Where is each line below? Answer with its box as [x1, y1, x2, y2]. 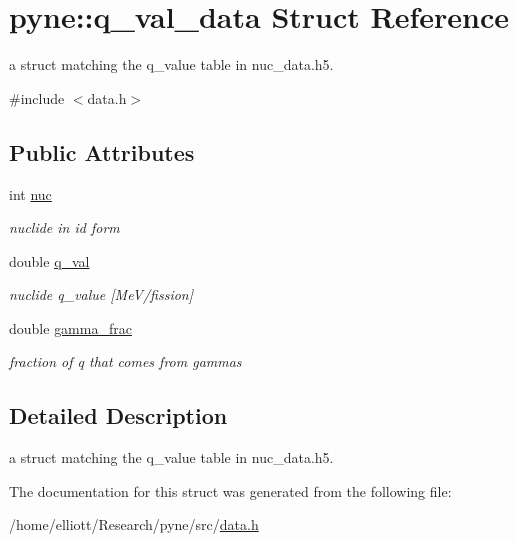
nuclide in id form [9, 217, 120, 238]
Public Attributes [9, 136, 195, 167]
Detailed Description [9, 400, 228, 431]
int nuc [9, 183, 52, 204]
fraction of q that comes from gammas [9, 351, 242, 372]
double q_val [9, 250, 90, 271]
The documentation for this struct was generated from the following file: [9, 480, 452, 501]
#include [9, 87, 65, 108]
